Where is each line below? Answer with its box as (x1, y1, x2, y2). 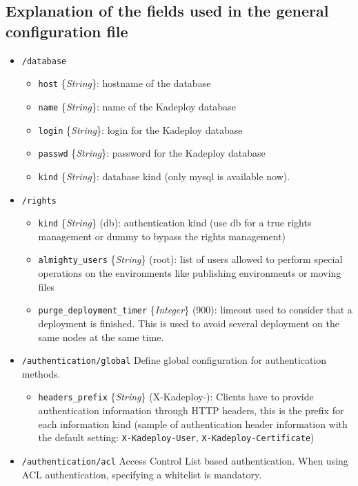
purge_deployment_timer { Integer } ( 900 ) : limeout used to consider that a (38, 302, 352, 317)
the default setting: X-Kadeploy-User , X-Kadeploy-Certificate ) (38, 430, 315, 445)
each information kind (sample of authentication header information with (38, 416, 348, 431)
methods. (21, 366, 61, 380)
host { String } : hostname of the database (38, 76, 211, 90)
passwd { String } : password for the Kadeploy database (38, 146, 266, 160)
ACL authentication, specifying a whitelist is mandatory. (21, 467, 262, 481)
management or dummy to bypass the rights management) (38, 229, 286, 243)
